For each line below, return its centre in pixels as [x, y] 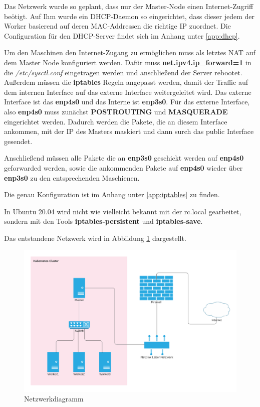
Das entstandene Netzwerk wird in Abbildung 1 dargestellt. [95, 238]
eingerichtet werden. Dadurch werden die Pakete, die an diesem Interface [116, 121]
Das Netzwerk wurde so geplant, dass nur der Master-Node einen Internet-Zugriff [129, 6]
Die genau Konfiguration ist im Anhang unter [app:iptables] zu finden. [112, 194]
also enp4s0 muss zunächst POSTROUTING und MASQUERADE [116, 111]
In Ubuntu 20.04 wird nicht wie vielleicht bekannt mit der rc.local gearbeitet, [123, 211]
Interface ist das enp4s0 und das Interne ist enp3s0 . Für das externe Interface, [127, 102]
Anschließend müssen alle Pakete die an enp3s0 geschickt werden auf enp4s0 [124, 158]
